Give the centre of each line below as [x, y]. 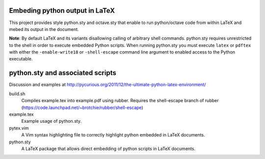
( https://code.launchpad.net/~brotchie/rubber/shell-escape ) [82, 107]
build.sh [17, 94]
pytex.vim [19, 128]
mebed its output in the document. [44, 29]
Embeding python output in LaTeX [62, 11]
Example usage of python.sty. [52, 121]
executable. [21, 59]
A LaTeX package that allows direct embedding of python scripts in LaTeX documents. [108, 148]
